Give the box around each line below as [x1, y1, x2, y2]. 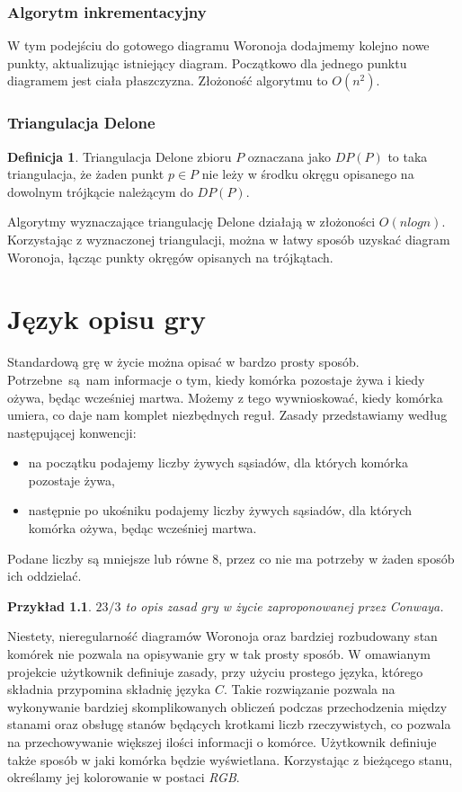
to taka [387, 147, 428, 165]
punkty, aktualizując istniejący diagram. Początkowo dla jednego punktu [7, 53, 407, 72]
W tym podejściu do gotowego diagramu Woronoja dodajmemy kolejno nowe [7, 36, 430, 55]
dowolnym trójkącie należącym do [7, 182, 193, 200]
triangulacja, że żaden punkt [7, 165, 164, 183]
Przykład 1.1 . [7, 596, 92, 615]
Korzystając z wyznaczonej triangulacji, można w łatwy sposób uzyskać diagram [7, 230, 450, 248]
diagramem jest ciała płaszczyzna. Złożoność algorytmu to [7, 71, 328, 90]
